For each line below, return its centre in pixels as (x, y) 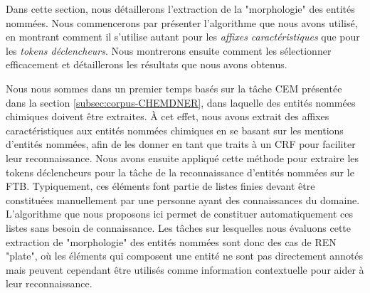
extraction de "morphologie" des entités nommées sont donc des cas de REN (171, 241)
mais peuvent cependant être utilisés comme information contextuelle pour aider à (185, 269)
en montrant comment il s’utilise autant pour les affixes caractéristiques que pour (183, 37)
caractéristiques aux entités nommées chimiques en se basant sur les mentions (175, 130)
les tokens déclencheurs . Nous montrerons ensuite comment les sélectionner (169, 50)
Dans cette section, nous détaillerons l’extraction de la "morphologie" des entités (180, 9)
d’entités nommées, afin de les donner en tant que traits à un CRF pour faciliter (181, 144)
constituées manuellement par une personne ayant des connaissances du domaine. (183, 199)
